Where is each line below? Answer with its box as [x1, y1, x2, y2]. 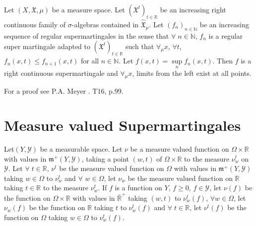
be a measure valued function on [130, 143, 229, 154]
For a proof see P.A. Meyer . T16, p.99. [4, 86, 124, 96]
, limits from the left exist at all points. [132, 68, 252, 78]
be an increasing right [160, 4, 226, 14]
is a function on [115, 182, 162, 193]
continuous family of [4, 19, 66, 30]
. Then [212, 56, 233, 66]
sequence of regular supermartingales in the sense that [4, 30, 169, 41]
